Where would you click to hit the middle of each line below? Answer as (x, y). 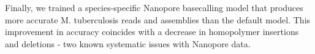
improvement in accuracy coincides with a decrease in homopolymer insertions (152, 32)
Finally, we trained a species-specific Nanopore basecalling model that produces (154, 7)
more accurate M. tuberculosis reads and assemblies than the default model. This (158, 19)
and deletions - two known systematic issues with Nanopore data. (128, 43)
